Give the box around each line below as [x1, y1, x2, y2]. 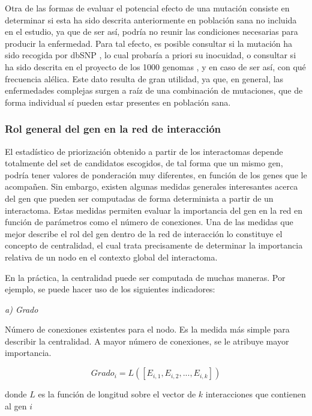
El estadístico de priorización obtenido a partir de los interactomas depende [5, 145, 283, 157]
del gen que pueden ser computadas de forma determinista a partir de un [5, 191, 274, 204]
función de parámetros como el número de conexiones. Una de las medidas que [5, 216, 293, 228]
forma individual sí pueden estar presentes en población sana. [5, 95, 231, 108]
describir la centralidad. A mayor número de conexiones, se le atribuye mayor [5, 334, 289, 347]
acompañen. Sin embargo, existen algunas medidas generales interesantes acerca [5, 180, 298, 193]
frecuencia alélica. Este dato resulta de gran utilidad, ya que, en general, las [5, 72, 284, 85]
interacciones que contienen [205, 388, 306, 400]
